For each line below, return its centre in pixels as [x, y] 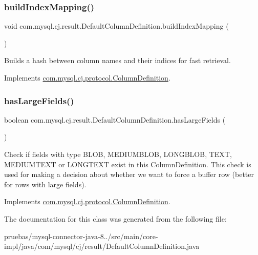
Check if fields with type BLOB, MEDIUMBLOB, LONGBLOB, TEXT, [118, 154]
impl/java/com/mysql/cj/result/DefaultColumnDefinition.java [102, 246]
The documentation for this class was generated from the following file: [115, 218]
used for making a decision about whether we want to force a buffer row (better [129, 174]
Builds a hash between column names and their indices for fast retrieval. [117, 60]
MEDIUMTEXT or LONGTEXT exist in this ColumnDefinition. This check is [128, 164]
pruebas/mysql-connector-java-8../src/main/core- [81, 236]
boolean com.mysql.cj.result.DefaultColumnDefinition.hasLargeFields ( [115, 119]
